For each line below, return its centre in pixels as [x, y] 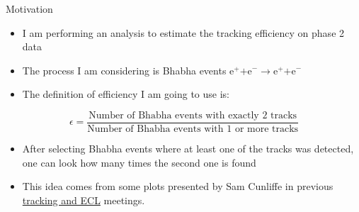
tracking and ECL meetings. [84, 200]
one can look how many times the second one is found [139, 162]
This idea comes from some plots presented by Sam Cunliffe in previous [178, 186]
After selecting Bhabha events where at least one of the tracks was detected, [188, 149]
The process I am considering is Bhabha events [124, 70]
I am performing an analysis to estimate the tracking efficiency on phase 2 [183, 32]
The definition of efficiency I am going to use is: [126, 94]
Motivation [29, 9]
